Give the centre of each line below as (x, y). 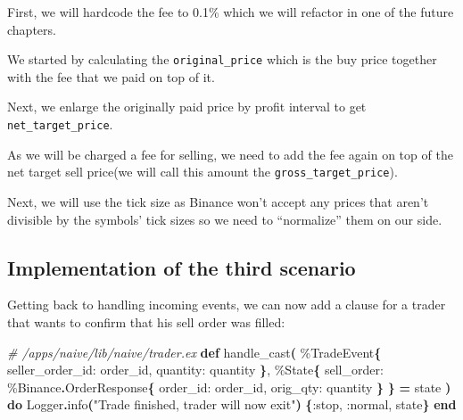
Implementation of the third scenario (182, 267)
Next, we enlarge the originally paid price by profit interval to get (187, 107)
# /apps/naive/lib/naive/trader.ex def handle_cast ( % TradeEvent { (194, 352)
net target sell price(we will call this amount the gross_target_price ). (203, 172)
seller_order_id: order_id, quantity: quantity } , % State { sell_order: (195, 370)
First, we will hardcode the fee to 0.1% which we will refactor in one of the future (231, 12)
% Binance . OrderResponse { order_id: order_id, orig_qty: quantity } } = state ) (229, 387)
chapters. (32, 29)
